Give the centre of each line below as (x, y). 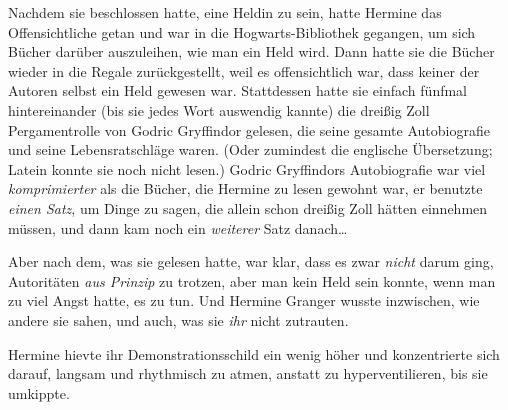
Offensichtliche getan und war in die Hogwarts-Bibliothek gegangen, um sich (242, 31)
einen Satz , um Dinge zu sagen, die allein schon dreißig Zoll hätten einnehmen (248, 207)
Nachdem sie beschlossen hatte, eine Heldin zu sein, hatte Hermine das (225, 12)
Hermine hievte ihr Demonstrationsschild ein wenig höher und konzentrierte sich (254, 353)
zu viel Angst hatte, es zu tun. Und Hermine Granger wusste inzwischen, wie (244, 300)
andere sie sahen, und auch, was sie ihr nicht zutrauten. (178, 319)
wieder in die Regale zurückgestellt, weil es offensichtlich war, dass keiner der (244, 70)
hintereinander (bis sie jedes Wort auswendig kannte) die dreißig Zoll (219, 109)
